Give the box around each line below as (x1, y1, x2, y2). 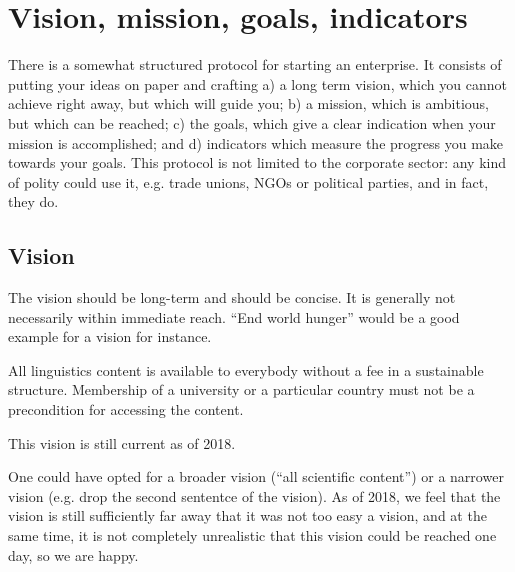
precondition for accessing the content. (8, 399, 244, 420)
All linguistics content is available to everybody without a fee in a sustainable (8, 359, 484, 380)
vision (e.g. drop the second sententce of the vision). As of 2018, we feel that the (8, 485, 501, 506)
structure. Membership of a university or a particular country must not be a (8, 379, 475, 400)
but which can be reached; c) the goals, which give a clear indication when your (8, 112, 496, 133)
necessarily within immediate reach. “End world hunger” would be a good (8, 306, 460, 327)
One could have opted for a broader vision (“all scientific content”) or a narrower (8, 466, 504, 487)
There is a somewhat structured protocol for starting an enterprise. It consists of (8, 54, 502, 75)
